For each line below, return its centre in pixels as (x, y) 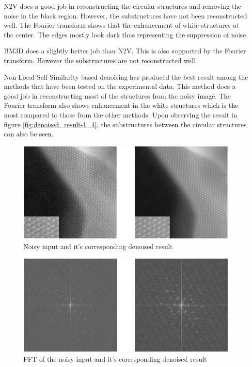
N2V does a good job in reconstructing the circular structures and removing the (123, 6)
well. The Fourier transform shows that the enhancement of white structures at (121, 25)
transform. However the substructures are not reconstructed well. (101, 60)
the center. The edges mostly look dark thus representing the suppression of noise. (126, 34)
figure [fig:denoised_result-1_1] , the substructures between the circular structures (125, 124)
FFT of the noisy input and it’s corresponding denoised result (115, 359)
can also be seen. (29, 134)
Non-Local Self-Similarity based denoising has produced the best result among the (126, 76)
